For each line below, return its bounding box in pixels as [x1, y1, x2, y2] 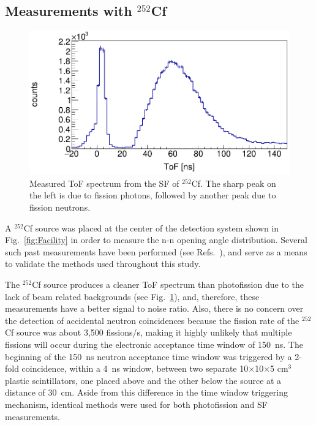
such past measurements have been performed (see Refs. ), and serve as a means [5, 245, 307, 258]
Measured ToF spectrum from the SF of [29, 176, 179, 189]
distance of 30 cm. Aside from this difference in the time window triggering [5, 386, 288, 399]
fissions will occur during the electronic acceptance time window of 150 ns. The [5, 337, 303, 350]
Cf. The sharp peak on [191, 176, 276, 189]
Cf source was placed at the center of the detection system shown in [23, 221, 279, 234]
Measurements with [5, 1, 132, 20]
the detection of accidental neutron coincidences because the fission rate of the [5, 314, 299, 326]
